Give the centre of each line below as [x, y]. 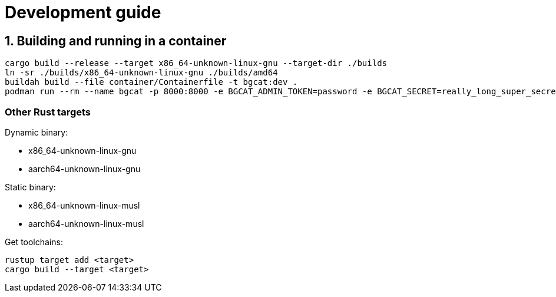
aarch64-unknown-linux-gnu [85, 169]
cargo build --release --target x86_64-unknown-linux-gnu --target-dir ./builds [196, 63]
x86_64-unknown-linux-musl [84, 205]
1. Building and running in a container [116, 41]
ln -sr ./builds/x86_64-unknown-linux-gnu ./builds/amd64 [141, 73]
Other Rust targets [48, 112]
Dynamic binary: [37, 132]
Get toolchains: [34, 242]
